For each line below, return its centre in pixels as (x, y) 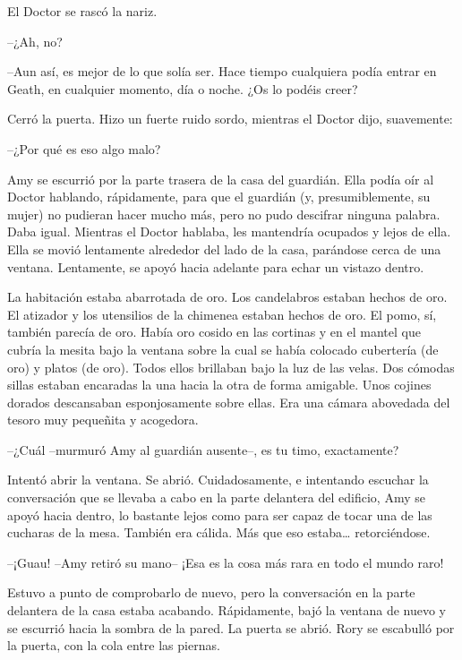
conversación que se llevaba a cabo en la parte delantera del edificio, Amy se (216, 497)
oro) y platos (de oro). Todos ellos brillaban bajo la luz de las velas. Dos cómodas (231, 367)
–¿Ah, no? (35, 41)
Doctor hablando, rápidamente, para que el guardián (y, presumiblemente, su (219, 197)
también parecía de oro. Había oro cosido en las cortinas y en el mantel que (214, 332)
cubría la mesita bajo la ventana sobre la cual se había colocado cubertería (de (223, 349)
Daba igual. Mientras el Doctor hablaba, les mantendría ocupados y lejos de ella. (229, 231)
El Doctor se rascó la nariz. (82, 11)
